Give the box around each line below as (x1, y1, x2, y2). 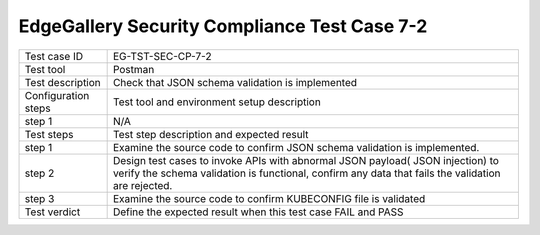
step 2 (24, 166, 55, 180)
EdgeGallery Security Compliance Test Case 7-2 (18, 15, 428, 37)
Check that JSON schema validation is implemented (112, 75, 358, 89)
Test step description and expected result (112, 127, 309, 141)
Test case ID (24, 49, 84, 63)
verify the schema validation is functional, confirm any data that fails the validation (112, 166, 501, 180)
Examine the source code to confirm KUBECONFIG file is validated (112, 191, 426, 205)
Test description (24, 75, 102, 89)
